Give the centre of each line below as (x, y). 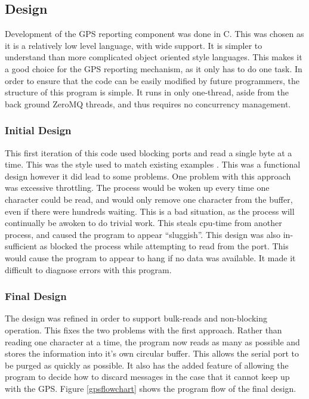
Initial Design (38, 130)
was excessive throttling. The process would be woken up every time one (137, 188)
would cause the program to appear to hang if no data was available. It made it (150, 257)
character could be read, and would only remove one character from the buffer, (149, 199)
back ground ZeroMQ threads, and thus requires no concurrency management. (148, 103)
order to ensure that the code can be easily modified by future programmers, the (152, 80)
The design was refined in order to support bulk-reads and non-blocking (136, 318)
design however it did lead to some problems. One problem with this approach (148, 176)
